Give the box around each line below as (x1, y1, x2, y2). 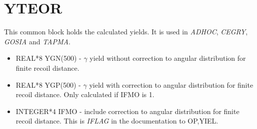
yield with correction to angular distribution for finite (89, 79, 253, 90)
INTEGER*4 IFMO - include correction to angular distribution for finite (15, 106, 239, 116)
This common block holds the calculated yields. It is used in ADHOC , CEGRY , (4, 26, 248, 37)
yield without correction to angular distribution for (89, 53, 246, 63)
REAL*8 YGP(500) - (15, 79, 81, 90)
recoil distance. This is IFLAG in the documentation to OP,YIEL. (15, 116, 218, 126)
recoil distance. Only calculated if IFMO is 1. (15, 89, 154, 100)
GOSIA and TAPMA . (4, 36, 70, 46)
